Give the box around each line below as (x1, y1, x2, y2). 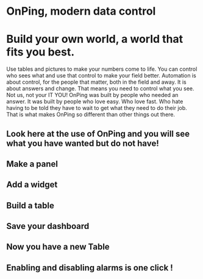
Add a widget (6, 179, 58, 190)
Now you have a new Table (6, 242, 110, 252)
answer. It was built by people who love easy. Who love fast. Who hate (6, 98, 183, 105)
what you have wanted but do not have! (6, 138, 160, 148)
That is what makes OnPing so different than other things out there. (6, 111, 176, 118)
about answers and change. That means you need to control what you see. (6, 85, 194, 92)
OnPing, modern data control (6, 4, 156, 18)
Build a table (6, 200, 55, 211)
